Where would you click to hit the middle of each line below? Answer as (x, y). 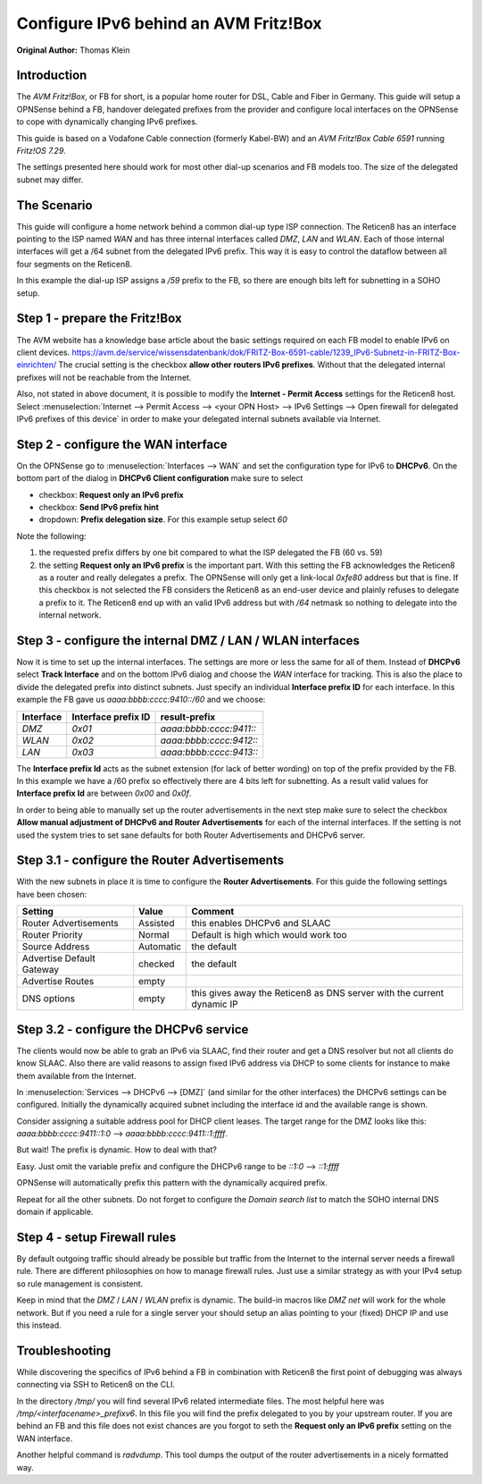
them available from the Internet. (77, 1075)
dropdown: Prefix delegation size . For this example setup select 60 (163, 519)
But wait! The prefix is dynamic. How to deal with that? (117, 1150)
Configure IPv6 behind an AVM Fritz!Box (169, 23)
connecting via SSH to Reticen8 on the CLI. (96, 1385)
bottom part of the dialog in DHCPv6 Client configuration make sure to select (160, 478)
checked (157, 964)
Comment (213, 912)
